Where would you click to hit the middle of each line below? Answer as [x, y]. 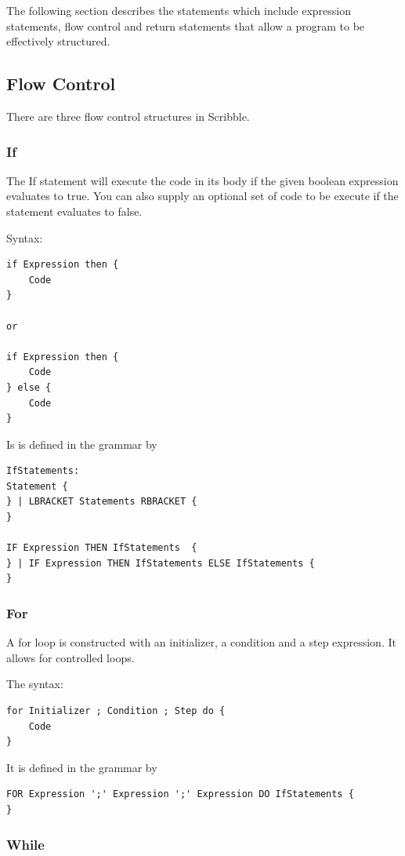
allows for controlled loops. [71, 657]
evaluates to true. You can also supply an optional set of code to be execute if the [202, 196]
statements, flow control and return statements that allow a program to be [186, 25]
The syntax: [35, 684]
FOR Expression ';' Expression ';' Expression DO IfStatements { [180, 794]
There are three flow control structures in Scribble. [128, 116]
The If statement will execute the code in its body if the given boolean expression [202, 180]
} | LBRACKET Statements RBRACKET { [102, 502]
